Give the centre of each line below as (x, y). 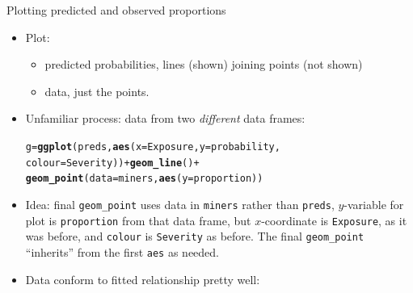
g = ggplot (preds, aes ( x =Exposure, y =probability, (153, 146)
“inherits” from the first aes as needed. (122, 251)
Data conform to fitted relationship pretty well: (143, 279)
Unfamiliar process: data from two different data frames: (165, 118)
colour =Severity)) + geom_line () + (112, 163)
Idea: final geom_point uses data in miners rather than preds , (180, 204)
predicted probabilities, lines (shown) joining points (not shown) (204, 64)
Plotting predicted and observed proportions (116, 10)
